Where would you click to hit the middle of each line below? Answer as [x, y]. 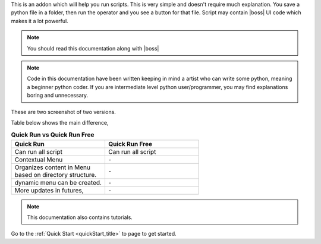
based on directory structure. [56, 175]
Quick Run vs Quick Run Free [53, 135]
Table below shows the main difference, [60, 122]
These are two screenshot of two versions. [63, 112]
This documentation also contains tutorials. [80, 217]
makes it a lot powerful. [40, 21]
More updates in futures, [49, 190]
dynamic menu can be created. [58, 182]
